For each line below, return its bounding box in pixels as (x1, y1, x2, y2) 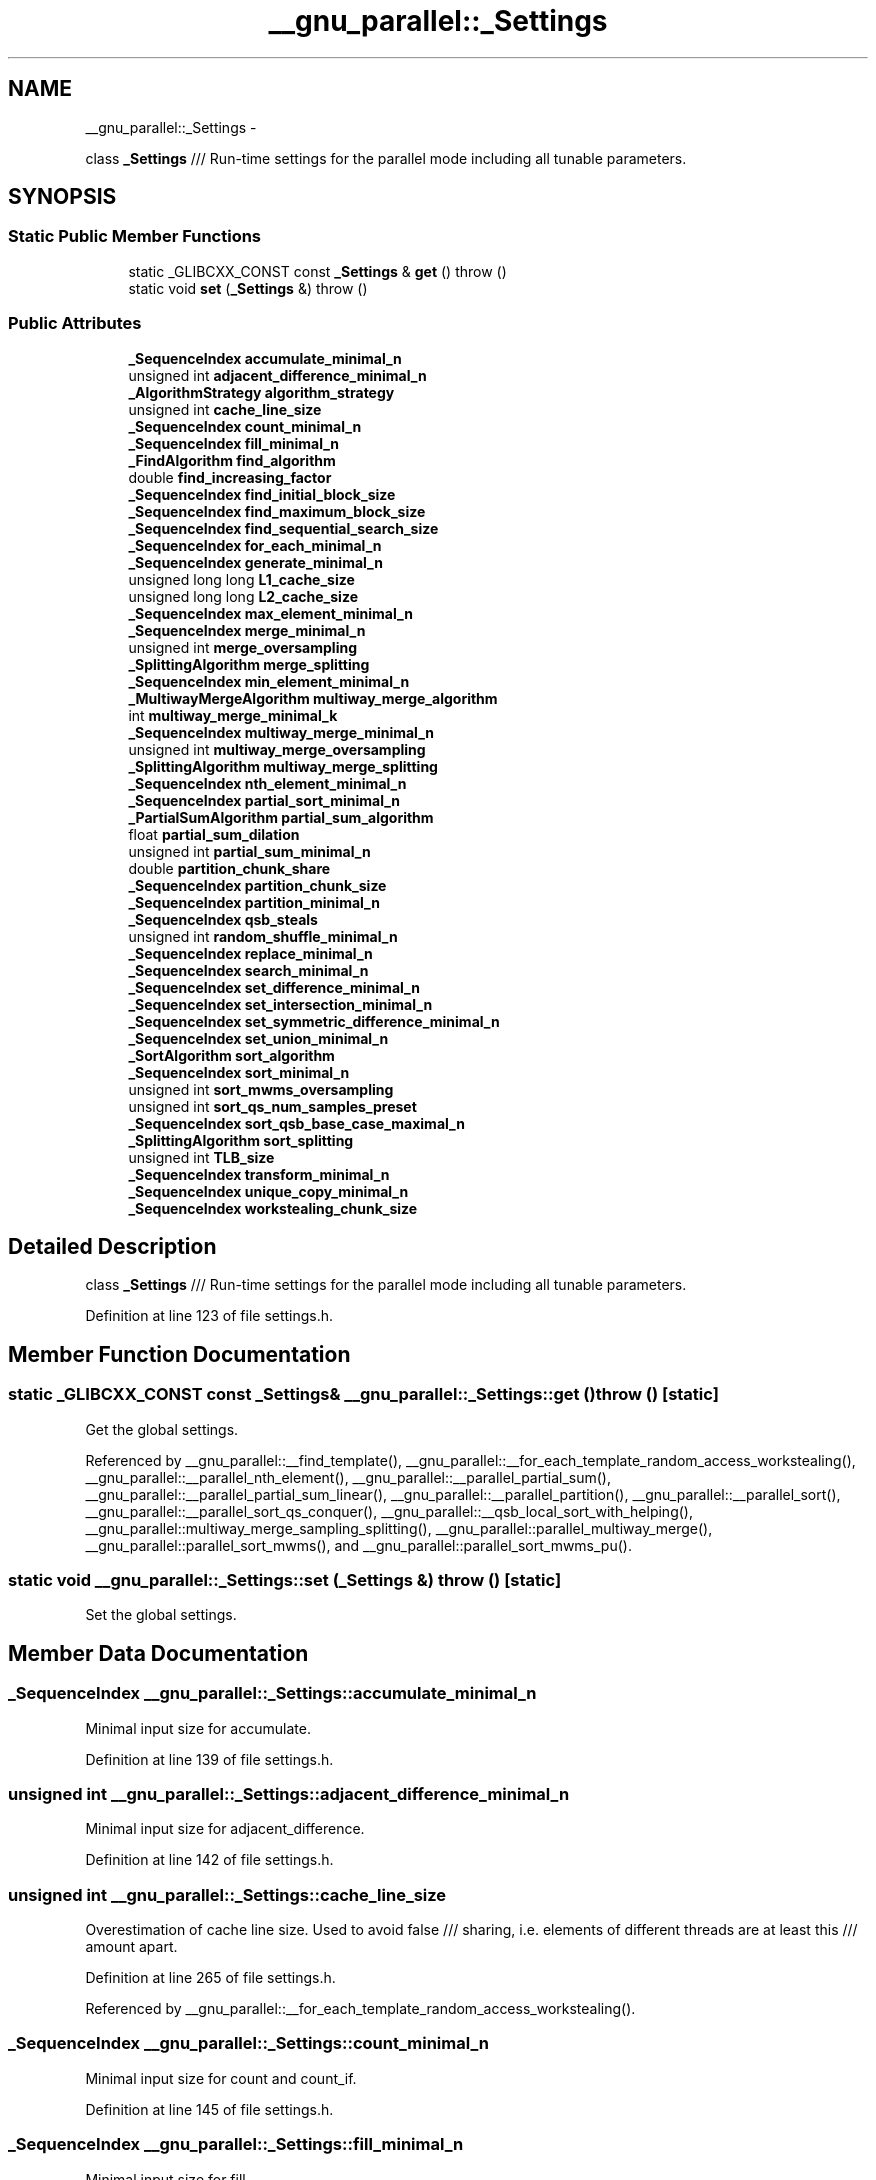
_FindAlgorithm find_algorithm (128, 451, 336, 469)
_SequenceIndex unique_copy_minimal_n (128, 1182, 409, 1200)
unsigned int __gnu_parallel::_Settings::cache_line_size (8, 1884, 447, 1905)
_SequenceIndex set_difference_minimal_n (128, 978, 420, 996)
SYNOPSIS (8, 184, 117, 210)
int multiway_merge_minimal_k (128, 706, 338, 724)
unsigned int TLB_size (128, 1148, 275, 1166)
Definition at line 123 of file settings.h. (85, 1307, 334, 1325)
